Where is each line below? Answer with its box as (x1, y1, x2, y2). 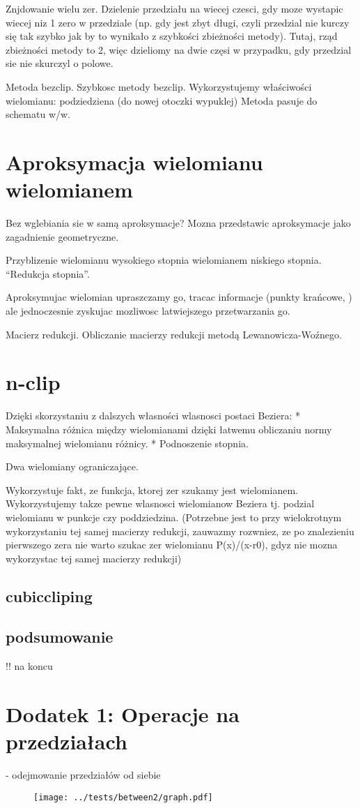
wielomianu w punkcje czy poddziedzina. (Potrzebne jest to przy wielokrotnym (6, 509, 342, 524)
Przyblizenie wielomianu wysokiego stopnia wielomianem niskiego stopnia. (6, 253, 322, 267)
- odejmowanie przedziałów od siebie (6, 768, 161, 782)
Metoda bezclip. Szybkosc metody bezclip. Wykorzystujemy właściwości (6, 79, 312, 93)
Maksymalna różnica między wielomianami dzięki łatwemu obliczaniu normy (6, 421, 332, 436)
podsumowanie (6, 626, 114, 648)
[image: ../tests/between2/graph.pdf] (33, 792, 213, 802)
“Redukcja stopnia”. (6, 266, 90, 280)
